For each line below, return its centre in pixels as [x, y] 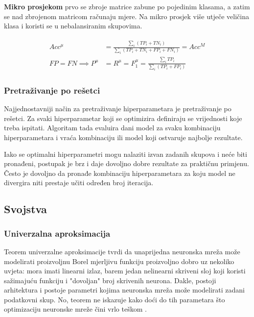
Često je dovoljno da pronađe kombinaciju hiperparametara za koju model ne [120, 173]
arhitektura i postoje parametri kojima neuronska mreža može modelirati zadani [124, 290]
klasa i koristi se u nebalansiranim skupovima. [73, 26]
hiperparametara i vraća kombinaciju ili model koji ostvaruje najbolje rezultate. [123, 137]
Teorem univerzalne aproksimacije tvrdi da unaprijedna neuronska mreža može [122, 251]
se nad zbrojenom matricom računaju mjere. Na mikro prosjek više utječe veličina [127, 16]
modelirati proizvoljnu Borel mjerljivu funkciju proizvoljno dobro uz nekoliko [119, 261]
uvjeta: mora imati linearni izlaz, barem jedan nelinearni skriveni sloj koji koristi [125, 271]
